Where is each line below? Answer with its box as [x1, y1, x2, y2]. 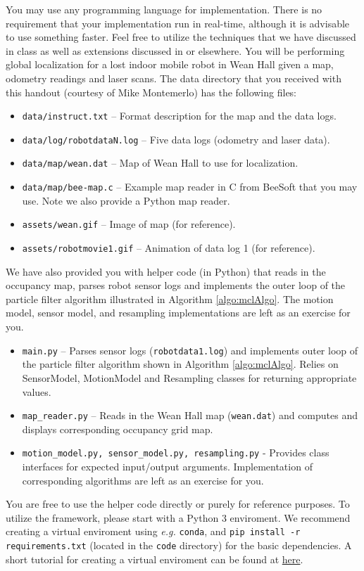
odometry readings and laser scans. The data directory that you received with [6, 70, 341, 85]
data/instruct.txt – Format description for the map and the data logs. [22, 108, 337, 123]
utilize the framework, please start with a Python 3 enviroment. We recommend [6, 510, 351, 525]
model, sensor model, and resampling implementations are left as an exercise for [6, 305, 351, 320]
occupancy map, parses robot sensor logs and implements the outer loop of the [6, 278, 346, 293]
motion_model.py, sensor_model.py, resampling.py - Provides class [22, 445, 330, 460]
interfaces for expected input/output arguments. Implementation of [22, 459, 313, 473]
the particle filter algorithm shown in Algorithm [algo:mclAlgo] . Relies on [22, 357, 339, 371]
